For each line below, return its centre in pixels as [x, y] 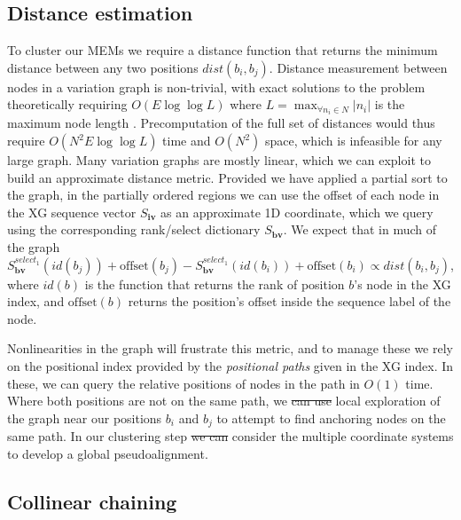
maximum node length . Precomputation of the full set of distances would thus [221, 123]
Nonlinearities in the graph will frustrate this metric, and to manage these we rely [230, 348]
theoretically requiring [67, 104]
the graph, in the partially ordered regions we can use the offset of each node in [223, 195]
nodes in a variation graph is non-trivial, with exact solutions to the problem [216, 87]
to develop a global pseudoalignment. [108, 453]
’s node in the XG [402, 284]
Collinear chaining [92, 501]
